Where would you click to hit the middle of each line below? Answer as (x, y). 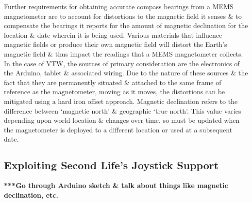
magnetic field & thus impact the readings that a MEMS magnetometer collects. (124, 53)
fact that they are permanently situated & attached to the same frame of (113, 82)
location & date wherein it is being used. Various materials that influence (113, 35)
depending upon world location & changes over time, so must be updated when (122, 120)
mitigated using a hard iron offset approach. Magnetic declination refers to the (121, 101)
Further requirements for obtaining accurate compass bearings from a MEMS (119, 6)
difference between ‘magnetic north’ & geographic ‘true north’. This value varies (123, 110)
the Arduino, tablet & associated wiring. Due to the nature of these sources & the (126, 73)
